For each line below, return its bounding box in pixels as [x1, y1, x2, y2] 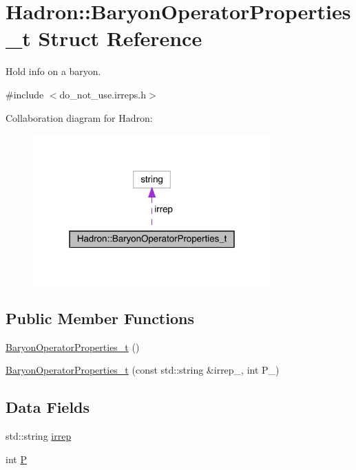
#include [6, 87, 44, 101]
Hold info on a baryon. [6, 64, 101, 78]
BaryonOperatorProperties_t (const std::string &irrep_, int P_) [6, 363, 280, 377]
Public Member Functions [6, 307, 194, 328]
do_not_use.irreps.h [59, 87, 147, 101]
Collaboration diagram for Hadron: [6, 110, 153, 125]
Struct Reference [38, 24, 202, 52]
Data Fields [6, 396, 90, 418]
